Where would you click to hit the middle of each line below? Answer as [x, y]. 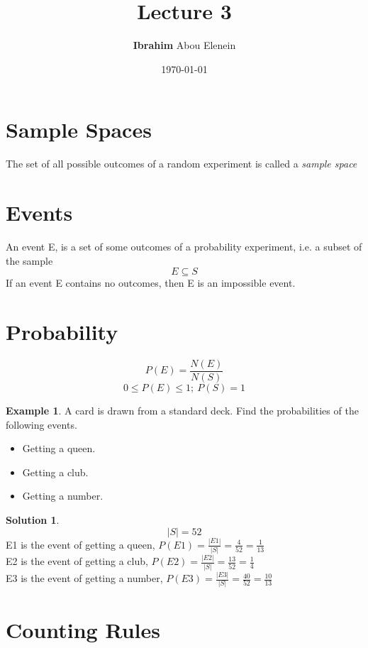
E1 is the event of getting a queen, [80, 544]
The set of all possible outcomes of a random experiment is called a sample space [182, 164]
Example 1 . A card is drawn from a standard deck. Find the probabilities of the [182, 410]
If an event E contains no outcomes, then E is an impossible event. [151, 283]
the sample [29, 260]
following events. [41, 424]
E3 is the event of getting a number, [84, 578]
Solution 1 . [33, 519]
